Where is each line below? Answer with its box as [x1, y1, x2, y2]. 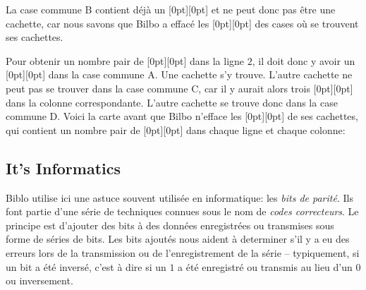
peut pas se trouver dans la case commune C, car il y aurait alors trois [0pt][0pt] [6, 80, 353, 95]
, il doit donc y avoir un [252, 53, 355, 68]
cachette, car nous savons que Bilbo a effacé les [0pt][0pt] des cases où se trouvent [6, 16, 359, 30]
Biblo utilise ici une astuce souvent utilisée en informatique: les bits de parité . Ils [6, 190, 353, 205]
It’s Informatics [6, 157, 121, 179]
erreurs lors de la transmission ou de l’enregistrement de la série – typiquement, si [6, 245, 360, 260]
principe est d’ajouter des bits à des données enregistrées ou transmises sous [6, 217, 334, 232]
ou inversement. [6, 273, 73, 288]
